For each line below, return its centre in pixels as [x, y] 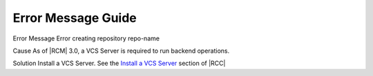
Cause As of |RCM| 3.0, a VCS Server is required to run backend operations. [121, 51]
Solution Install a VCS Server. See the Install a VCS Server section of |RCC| [119, 63]
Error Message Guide [75, 18]
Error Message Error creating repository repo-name [86, 38]
